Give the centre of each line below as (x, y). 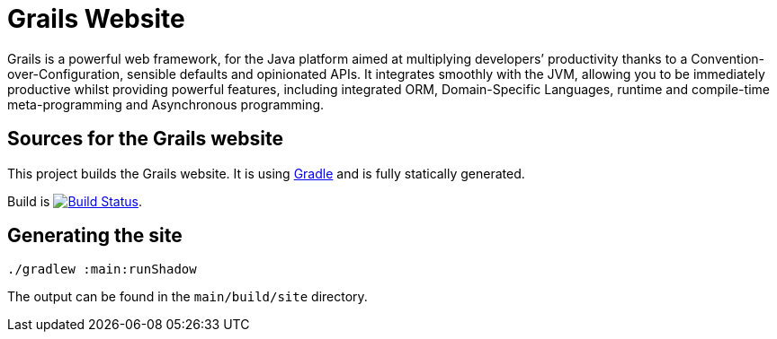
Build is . (75, 201)
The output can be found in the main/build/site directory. (188, 297)
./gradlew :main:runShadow (102, 269)
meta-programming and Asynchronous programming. (166, 104)
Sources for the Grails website (146, 139)
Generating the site (95, 236)
